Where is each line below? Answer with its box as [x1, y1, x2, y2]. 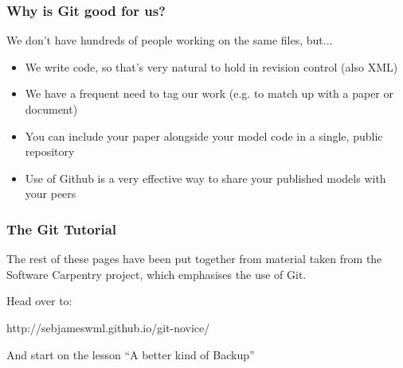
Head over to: [6, 292, 72, 309]
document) [25, 101, 78, 117]
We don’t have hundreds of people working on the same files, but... [6, 32, 333, 48]
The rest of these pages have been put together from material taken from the [6, 250, 382, 267]
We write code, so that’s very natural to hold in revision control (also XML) [25, 58, 398, 75]
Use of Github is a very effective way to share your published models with [25, 169, 386, 186]
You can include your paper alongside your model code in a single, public [25, 127, 383, 144]
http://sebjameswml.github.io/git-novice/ [6, 319, 210, 335]
